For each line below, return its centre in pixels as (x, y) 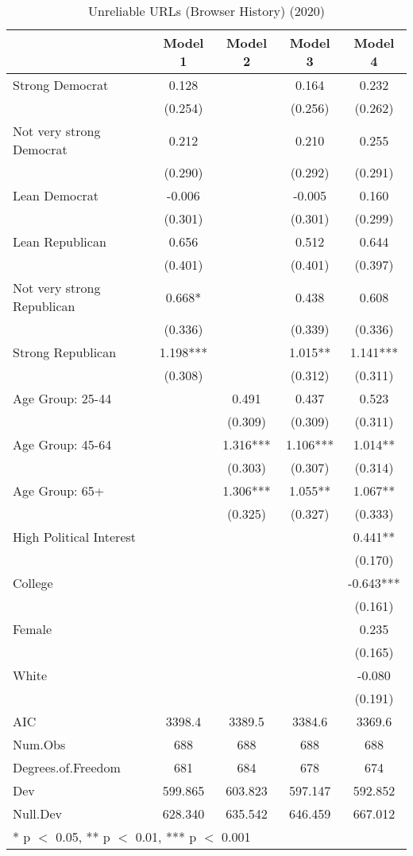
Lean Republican (60, 241)
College (33, 583)
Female (33, 629)
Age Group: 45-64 (62, 444)
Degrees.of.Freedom (67, 767)
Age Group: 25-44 (62, 398)
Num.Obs (39, 744)
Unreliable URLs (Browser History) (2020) (206, 11)
